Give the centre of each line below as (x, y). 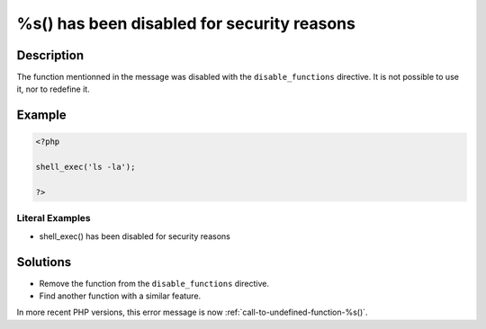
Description (50, 55)
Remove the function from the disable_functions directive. (154, 283)
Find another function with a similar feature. (120, 296)
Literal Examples (54, 218)
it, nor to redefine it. (53, 89)
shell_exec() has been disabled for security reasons (135, 236)
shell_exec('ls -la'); (85, 167)
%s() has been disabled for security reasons (186, 23)
